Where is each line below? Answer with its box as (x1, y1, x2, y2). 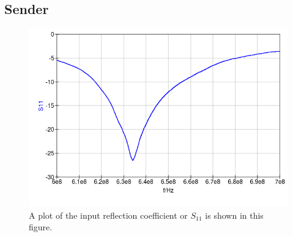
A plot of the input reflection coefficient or (29, 208, 188, 221)
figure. (29, 221, 53, 233)
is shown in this (205, 208, 264, 221)
